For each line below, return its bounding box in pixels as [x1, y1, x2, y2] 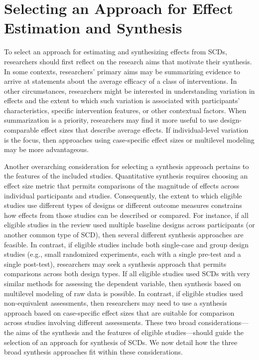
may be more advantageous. [4, 144, 89, 155]
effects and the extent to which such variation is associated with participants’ [4, 95, 240, 106]
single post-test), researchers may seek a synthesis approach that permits [4, 258, 227, 269]
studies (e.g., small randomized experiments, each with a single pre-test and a [4, 249, 241, 259]
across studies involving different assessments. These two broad [4, 317, 196, 328]
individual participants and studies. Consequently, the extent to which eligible [4, 190, 242, 200]
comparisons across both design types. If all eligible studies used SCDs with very [4, 268, 251, 279]
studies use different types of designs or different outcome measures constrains [4, 200, 242, 210]
